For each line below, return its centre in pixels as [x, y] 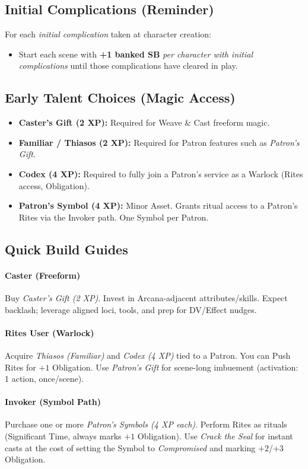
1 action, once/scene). [45, 379]
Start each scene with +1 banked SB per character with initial [136, 54]
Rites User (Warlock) [50, 332]
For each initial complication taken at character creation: [108, 34]
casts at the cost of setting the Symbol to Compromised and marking [130, 447]
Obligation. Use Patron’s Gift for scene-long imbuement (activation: [175, 367]
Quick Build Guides [66, 249]
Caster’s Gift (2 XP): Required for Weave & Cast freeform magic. [144, 122]
